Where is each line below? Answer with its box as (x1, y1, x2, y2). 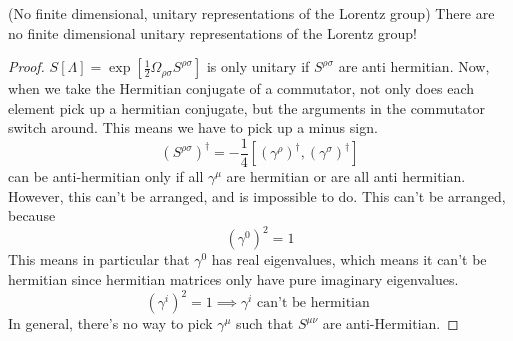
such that (235, 313, 294, 333)
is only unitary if (206, 56, 310, 77)
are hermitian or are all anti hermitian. (226, 166, 466, 187)
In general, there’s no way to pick (8, 313, 213, 333)
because (8, 205, 56, 226)
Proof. (8, 56, 45, 77)
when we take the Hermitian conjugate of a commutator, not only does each (8, 78, 475, 99)
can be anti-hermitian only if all (8, 166, 204, 187)
